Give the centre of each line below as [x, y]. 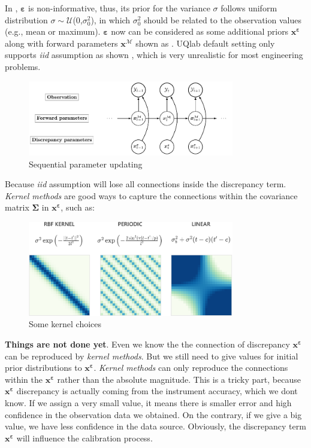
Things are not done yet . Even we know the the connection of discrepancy [147, 344]
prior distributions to [43, 368]
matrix [17, 207]
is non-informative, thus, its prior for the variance [119, 8]
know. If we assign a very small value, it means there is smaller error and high [148, 402]
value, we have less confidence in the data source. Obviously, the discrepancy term [155, 426]
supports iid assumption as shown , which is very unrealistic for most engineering [154, 55]
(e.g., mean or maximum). [53, 31]
